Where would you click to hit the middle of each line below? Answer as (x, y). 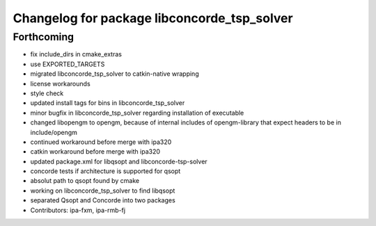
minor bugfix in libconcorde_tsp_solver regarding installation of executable (137, 113)
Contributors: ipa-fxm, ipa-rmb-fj (78, 210)
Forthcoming (44, 37)
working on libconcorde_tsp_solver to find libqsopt (103, 191)
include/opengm (54, 132)
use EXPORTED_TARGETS (68, 64)
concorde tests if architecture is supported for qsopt (105, 171)
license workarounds (60, 83)
